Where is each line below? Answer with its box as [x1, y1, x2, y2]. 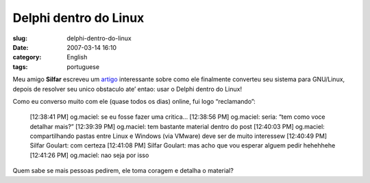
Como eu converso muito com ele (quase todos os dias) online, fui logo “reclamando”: [12, 97, 256, 105]
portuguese [66, 62, 99, 71]
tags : [12, 62, 28, 71]
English [66, 53, 88, 61]
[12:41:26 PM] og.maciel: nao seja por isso [29, 151, 149, 159]
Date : [12, 43, 29, 51]
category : [12, 53, 42, 61]
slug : [12, 34, 27, 42]
